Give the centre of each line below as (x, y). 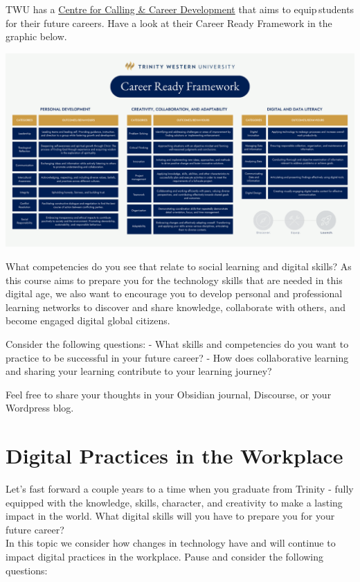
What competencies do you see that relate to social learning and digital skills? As (179, 266)
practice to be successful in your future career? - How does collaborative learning (177, 357)
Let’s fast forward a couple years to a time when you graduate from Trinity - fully (180, 488)
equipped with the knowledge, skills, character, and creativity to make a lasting (174, 502)
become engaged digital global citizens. (88, 320)
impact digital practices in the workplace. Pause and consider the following (165, 556)
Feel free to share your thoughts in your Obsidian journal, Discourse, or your (169, 394)
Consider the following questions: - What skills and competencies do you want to (177, 343)
